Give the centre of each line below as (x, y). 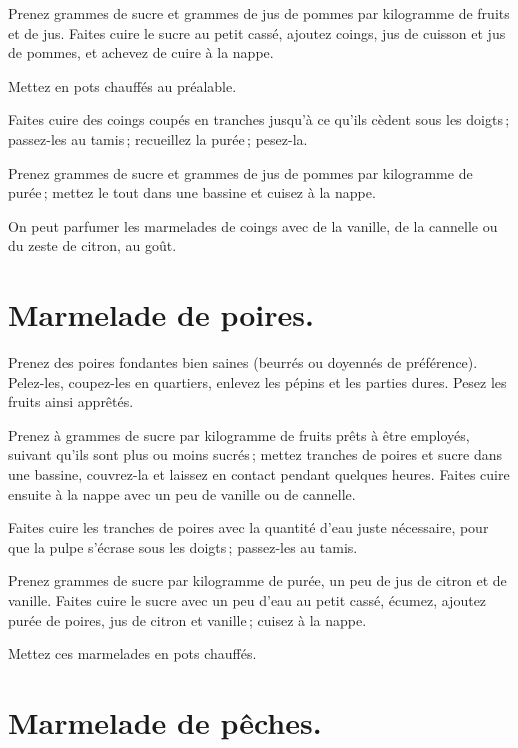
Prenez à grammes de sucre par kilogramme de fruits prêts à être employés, (239, 434)
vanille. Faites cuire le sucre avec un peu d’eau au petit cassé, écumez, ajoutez (247, 600)
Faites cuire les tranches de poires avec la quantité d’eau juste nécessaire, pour (248, 527)
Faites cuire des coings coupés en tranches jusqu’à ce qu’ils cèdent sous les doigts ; (259, 119)
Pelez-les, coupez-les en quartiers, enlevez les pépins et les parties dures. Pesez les (257, 381)
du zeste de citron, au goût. (92, 245)
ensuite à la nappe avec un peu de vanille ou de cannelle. (182, 493)
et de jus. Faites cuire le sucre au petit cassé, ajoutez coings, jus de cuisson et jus (257, 32)
